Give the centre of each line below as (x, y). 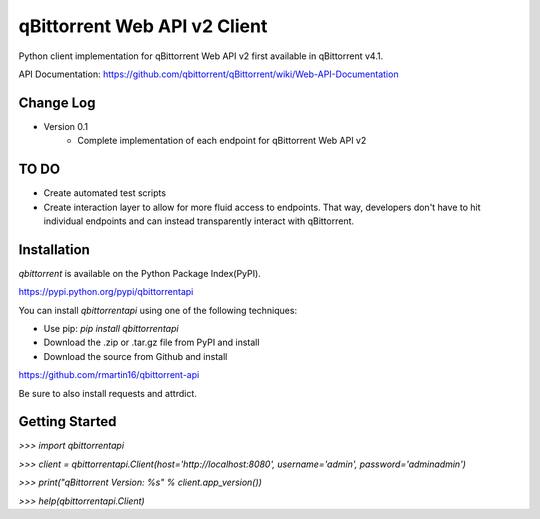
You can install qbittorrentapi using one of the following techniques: (158, 310)
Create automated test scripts (105, 193)
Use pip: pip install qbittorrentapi (111, 328)
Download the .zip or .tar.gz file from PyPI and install (151, 342)
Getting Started (67, 421)
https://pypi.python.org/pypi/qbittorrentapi (106, 292)
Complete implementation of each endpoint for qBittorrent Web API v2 (222, 141)
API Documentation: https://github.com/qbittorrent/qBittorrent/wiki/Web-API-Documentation (208, 74)
